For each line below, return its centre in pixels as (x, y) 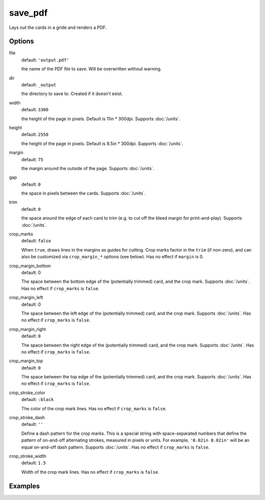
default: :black (38, 400)
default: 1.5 (34, 463)
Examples (25, 486)
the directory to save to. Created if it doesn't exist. (72, 94)
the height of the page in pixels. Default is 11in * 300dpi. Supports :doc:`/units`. (101, 119)
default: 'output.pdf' (45, 60)
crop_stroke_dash (27, 418)
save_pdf (28, 13)
